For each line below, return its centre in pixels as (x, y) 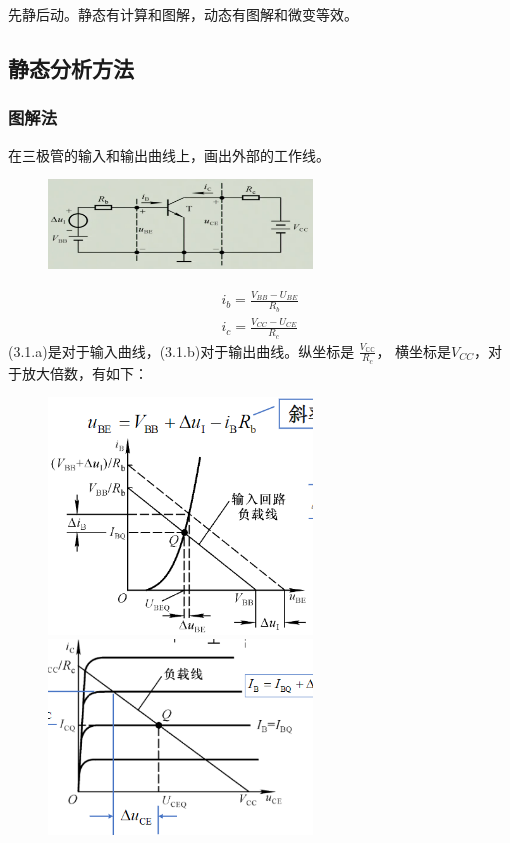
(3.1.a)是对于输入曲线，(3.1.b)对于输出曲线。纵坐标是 (181, 350)
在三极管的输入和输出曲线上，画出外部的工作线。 (169, 154)
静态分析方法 (71, 67)
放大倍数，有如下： (84, 372)
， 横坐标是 (414, 350)
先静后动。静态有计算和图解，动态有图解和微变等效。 (183, 14)
